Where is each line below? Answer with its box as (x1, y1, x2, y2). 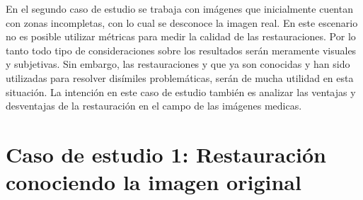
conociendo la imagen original (6, 167, 301, 196)
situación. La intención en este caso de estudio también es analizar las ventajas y (6, 84, 356, 99)
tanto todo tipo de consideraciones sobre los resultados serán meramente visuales (6, 42, 357, 57)
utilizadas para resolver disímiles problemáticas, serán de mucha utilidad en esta (6, 70, 354, 85)
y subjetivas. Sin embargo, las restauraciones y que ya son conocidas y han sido (6, 57, 350, 71)
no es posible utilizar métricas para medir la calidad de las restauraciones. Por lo (6, 29, 356, 44)
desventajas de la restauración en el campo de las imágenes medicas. (6, 98, 302, 113)
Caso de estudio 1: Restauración (6, 139, 326, 168)
